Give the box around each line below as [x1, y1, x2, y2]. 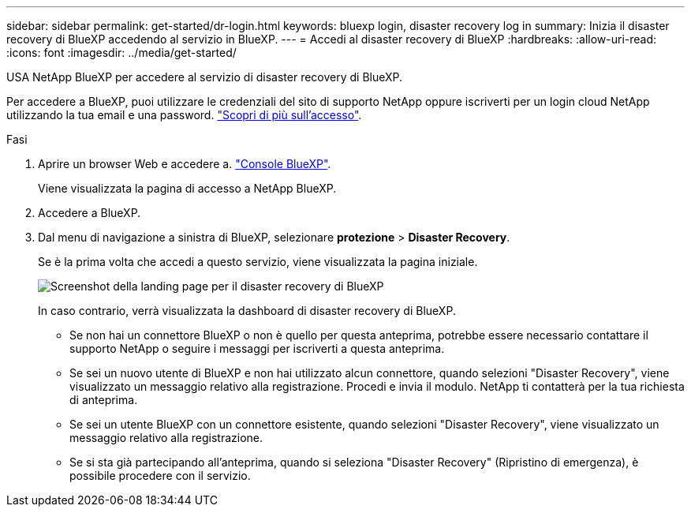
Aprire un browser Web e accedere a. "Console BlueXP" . [38, 157, 331, 170]
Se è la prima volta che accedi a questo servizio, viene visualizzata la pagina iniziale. [38, 255, 478, 268]
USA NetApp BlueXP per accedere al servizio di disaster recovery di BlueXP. [6, 70, 403, 84]
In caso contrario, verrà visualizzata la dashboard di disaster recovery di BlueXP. [38, 304, 456, 317]
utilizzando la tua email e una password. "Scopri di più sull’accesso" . [6, 108, 362, 122]
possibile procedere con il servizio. [69, 469, 251, 482]
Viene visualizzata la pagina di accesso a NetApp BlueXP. [38, 182, 337, 195]
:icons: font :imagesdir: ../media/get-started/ [6, 46, 237, 59]
